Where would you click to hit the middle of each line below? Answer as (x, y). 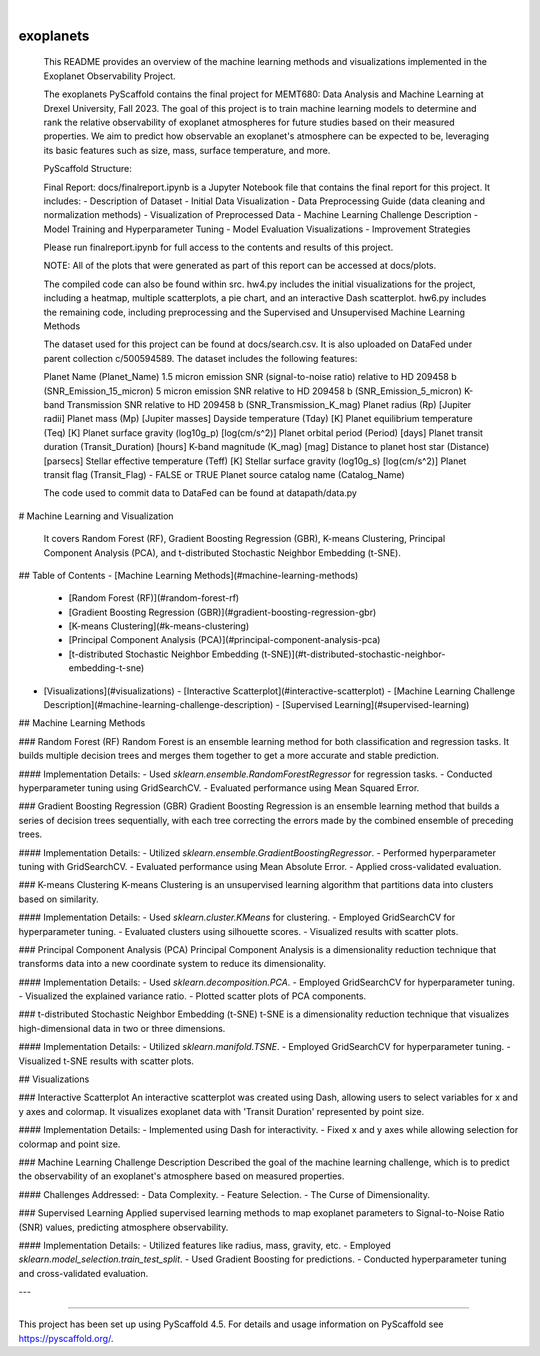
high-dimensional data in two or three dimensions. (122, 1028)
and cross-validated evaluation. (83, 1273)
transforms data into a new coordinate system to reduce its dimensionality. (172, 964)
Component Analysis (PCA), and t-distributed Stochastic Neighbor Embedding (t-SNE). (222, 552)
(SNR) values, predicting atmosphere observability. (123, 1227)
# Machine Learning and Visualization (96, 516)
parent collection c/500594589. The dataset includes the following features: (200, 358)
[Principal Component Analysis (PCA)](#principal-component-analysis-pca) (224, 640)
